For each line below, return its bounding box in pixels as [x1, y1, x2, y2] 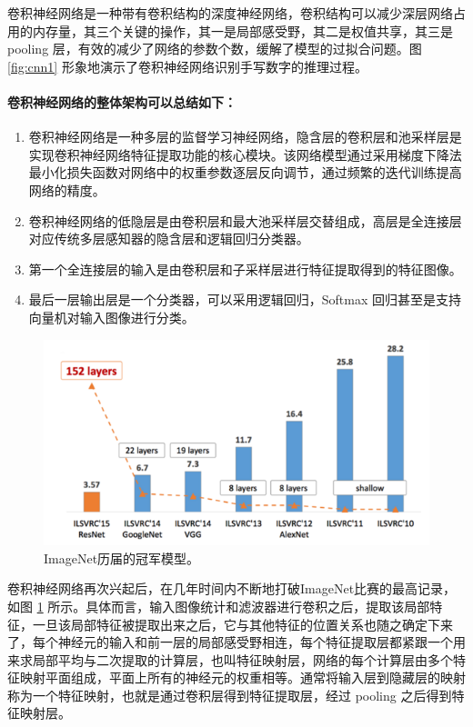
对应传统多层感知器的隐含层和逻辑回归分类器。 [28, 229, 309, 248]
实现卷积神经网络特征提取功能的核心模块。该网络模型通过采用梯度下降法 [28, 144, 462, 164]
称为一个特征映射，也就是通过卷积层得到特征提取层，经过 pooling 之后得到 [7, 685, 452, 704]
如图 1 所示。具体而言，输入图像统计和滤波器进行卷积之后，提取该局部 [7, 596, 430, 615]
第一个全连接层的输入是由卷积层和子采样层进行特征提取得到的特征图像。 [28, 259, 462, 278]
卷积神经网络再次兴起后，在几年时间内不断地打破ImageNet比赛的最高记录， [7, 579, 457, 598]
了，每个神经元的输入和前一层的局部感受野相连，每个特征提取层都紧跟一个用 [7, 632, 466, 652]
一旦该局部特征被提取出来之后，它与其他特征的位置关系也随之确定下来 [32, 614, 453, 633]
